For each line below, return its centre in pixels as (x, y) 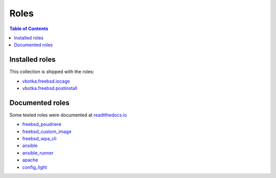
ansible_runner (38, 152)
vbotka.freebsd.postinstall (50, 88)
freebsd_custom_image (47, 131)
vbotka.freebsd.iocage (46, 81)
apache (30, 160)
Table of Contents (29, 29)
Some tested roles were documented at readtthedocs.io (68, 115)
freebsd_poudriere (42, 124)
